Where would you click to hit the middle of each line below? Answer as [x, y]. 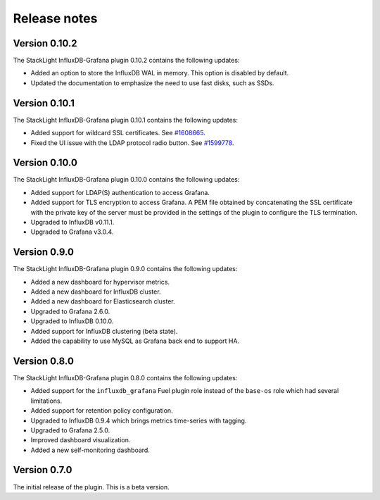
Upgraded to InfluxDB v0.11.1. [72, 222]
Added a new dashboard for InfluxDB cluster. [96, 292]
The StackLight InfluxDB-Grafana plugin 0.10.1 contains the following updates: [126, 120]
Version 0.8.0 [43, 361]
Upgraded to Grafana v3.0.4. [72, 232]
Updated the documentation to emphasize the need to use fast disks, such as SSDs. [152, 83]
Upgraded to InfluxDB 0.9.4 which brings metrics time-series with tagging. [139, 420]
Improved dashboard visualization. [81, 440]
